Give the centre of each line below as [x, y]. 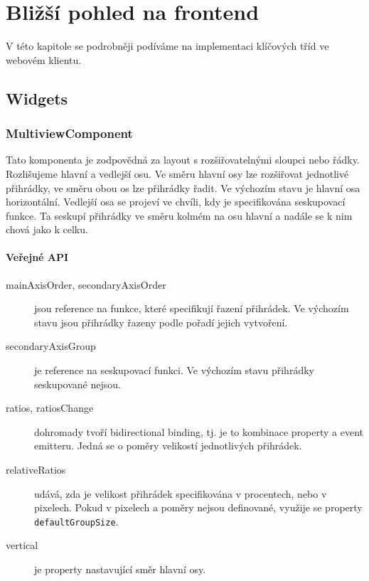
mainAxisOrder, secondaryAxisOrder [86, 284]
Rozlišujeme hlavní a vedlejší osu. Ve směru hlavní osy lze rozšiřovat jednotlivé [177, 173]
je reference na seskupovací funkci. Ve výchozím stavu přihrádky [174, 370]
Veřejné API [37, 257]
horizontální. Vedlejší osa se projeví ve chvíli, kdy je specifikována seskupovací [176, 202]
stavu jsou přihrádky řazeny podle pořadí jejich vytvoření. [161, 322]
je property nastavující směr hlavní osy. [120, 569]
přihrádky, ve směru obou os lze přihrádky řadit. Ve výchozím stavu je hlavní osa [183, 187]
